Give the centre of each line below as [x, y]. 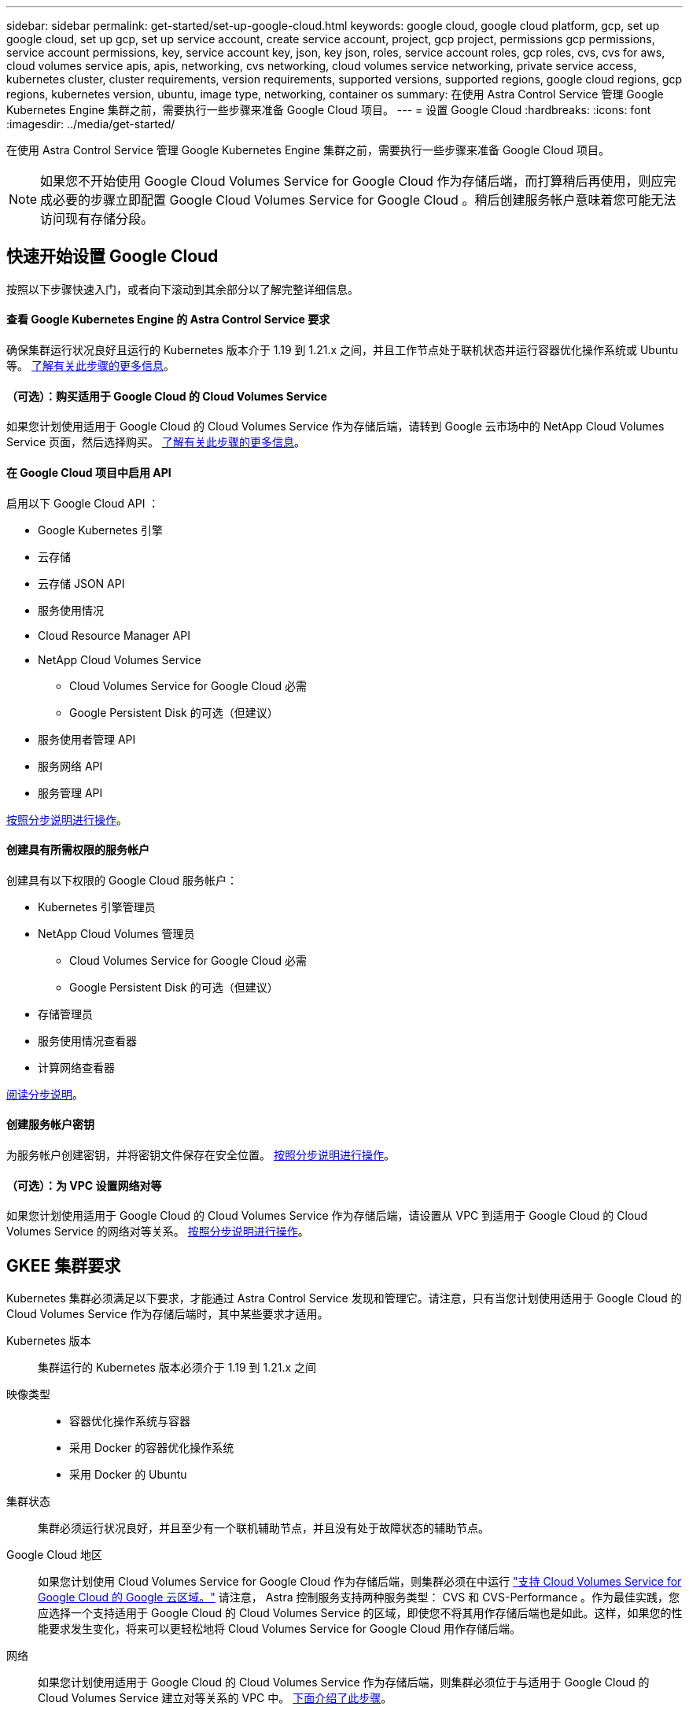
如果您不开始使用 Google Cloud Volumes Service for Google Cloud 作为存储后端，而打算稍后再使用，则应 [352, 181]
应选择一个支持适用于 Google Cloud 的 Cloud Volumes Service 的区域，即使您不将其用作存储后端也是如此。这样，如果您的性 [360, 1613]
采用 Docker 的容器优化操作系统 [152, 1448]
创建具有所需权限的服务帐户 [78, 850]
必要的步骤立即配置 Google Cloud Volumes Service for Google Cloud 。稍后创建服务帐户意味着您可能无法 [365, 200]
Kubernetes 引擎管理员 [97, 907]
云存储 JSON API [81, 583]
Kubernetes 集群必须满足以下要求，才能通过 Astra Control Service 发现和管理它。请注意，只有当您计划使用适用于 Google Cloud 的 [344, 1298]
